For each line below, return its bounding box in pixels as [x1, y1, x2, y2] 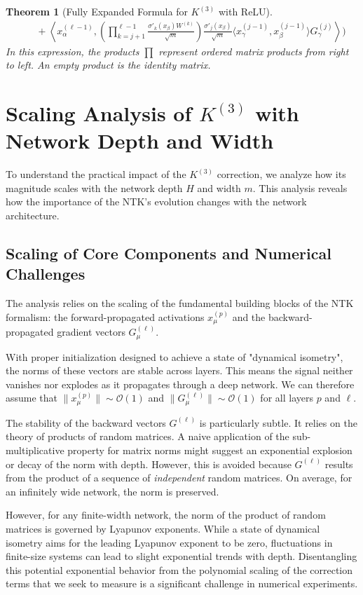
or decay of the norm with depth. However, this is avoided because [6, 456, 292, 471]
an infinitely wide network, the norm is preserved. [6, 484, 219, 498]
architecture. [6, 207, 60, 222]
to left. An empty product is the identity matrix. [6, 57, 211, 72]
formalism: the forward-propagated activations [6, 309, 205, 324]
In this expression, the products [6, 43, 139, 58]
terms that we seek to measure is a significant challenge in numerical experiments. [6, 576, 358, 591]
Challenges [6, 263, 85, 285]
